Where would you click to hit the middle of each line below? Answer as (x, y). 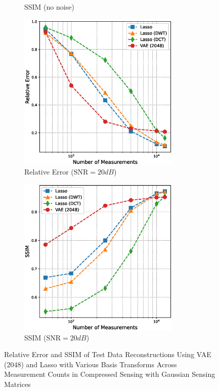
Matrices (17, 384)
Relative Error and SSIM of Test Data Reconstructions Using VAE (108, 354)
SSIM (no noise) (49, 7)
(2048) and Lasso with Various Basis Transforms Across (91, 364)
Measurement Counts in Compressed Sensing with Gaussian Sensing (110, 374)
